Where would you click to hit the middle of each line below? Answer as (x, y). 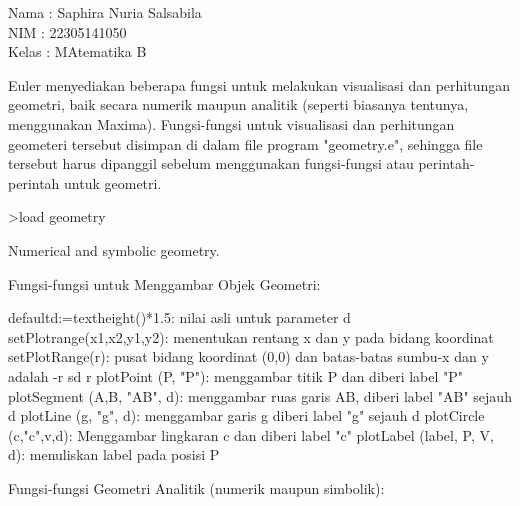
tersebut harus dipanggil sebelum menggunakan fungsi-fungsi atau (211, 163)
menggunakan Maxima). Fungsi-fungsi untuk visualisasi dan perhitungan (231, 123)
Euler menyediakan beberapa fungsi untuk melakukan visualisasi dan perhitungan (259, 84)
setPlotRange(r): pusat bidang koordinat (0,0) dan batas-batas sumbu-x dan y (248, 356)
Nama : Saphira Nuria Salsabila (105, 12)
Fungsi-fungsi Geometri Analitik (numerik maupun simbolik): (196, 487)
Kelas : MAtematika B (77, 51)
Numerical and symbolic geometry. (114, 249)
